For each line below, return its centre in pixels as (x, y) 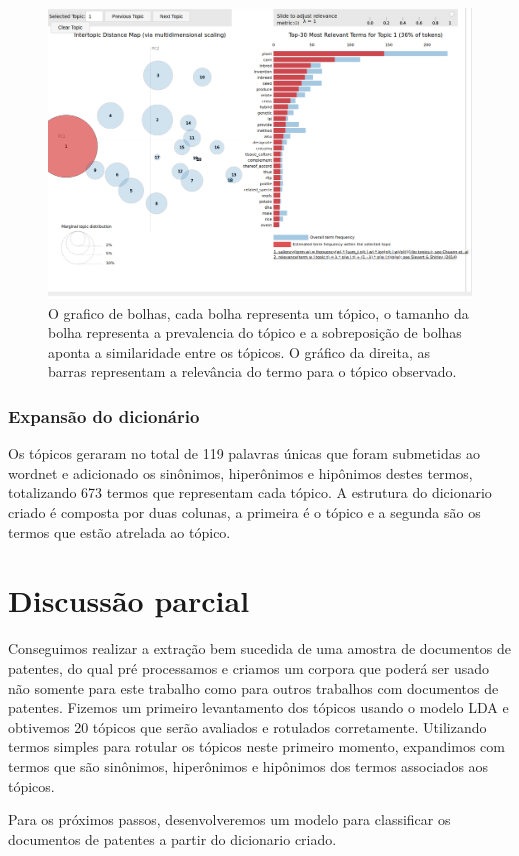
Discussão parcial (129, 600)
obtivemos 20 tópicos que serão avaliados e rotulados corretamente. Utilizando (247, 726)
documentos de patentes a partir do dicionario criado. (172, 838)
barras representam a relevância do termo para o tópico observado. (252, 371)
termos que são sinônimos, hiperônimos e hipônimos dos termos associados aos (248, 765)
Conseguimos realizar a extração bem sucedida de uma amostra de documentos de (259, 648)
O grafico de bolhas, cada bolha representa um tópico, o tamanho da (258, 312)
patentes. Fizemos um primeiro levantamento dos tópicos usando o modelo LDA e (258, 707)
